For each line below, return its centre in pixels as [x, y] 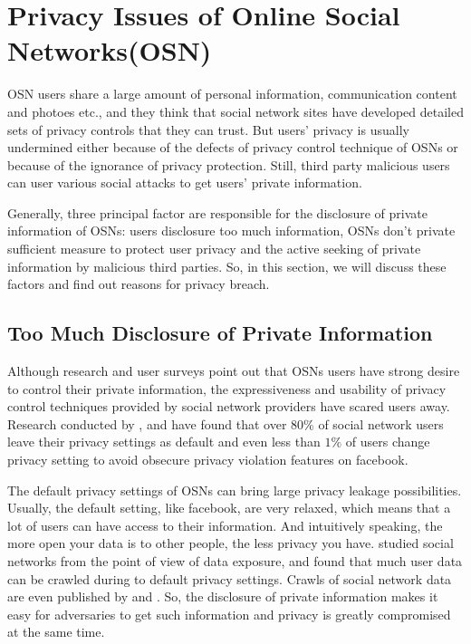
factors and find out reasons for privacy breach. [139, 284]
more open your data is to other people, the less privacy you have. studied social [231, 543]
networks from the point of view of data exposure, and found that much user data [235, 560]
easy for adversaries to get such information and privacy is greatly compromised [229, 614]
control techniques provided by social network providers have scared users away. [229, 406]
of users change [388, 442]
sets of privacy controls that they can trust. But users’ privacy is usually [208, 129]
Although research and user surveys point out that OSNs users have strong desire [234, 371]
